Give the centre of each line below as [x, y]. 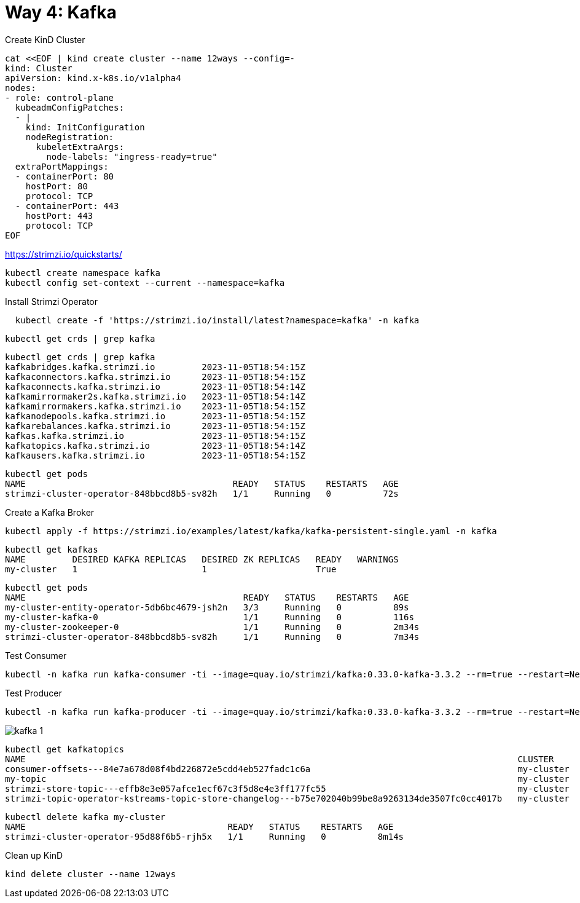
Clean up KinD [34, 855]
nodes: [21, 88]
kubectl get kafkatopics [65, 749]
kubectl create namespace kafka [83, 273]
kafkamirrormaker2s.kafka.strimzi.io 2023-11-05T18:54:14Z [155, 396]
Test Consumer [36, 655]
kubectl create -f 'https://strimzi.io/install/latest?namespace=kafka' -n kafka [217, 320]
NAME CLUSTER [280, 759]
